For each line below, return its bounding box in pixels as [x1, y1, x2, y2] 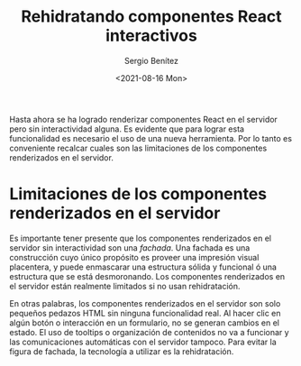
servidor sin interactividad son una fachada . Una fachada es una [9, 242, 251, 253]
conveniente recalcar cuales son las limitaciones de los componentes [9, 142, 268, 153]
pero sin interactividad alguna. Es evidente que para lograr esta [9, 124, 245, 134]
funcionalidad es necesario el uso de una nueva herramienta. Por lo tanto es [9, 133, 293, 143]
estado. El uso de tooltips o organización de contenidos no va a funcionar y [9, 326, 290, 337]
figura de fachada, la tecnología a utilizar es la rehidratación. [9, 345, 234, 357]
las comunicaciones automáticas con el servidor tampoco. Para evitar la [9, 336, 277, 347]
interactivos [105, 25, 198, 46]
